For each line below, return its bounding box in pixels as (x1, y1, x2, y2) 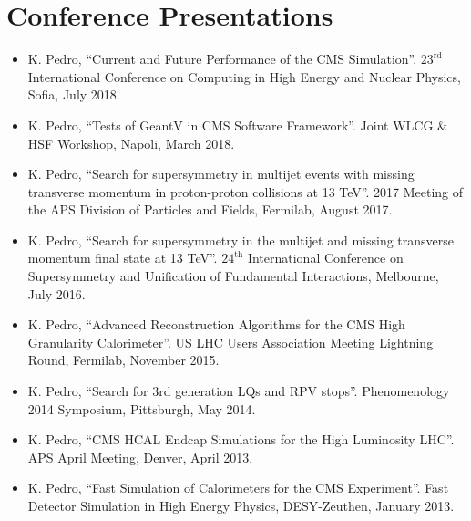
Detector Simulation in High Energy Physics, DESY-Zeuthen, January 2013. (27, 496, 455, 515)
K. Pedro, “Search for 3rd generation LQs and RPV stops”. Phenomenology (27, 381, 450, 401)
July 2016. (27, 284, 86, 303)
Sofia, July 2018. (27, 85, 120, 104)
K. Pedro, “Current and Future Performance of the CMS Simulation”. (27, 49, 417, 68)
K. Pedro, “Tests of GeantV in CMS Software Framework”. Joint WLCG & (27, 115, 447, 134)
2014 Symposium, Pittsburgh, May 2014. (27, 399, 256, 418)
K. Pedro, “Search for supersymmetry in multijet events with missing (27, 164, 415, 183)
